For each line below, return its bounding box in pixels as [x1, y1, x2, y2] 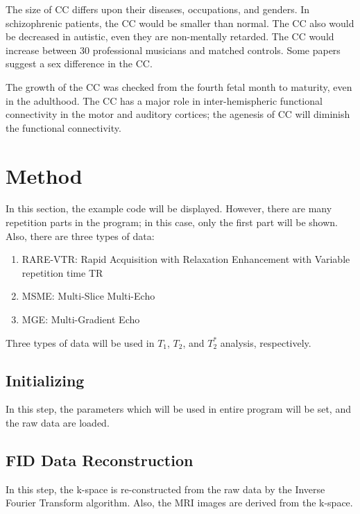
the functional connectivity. [6, 120, 121, 135]
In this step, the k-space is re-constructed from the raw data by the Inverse [6, 481, 325, 496]
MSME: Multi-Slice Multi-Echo [22, 289, 155, 303]
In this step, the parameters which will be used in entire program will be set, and [6, 402, 351, 416]
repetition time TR [22, 265, 103, 280]
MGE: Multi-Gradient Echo [22, 312, 140, 327]
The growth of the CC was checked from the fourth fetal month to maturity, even [6, 79, 352, 94]
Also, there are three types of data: [6, 228, 155, 243]
